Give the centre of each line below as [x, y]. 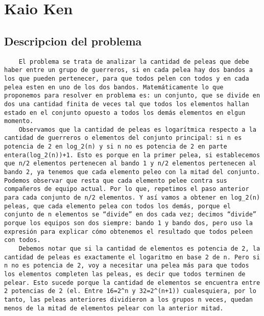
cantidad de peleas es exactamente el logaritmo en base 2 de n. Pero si [132, 257]
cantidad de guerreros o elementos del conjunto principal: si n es [123, 138]
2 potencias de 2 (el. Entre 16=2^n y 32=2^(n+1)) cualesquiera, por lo [130, 291]
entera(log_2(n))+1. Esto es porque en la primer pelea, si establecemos [132, 155]
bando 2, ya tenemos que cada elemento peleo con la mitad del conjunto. [132, 172]
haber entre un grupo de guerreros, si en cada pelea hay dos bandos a [128, 70]
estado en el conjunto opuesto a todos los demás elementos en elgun [125, 113]
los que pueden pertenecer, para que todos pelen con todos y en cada [127, 78]
